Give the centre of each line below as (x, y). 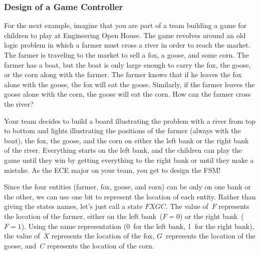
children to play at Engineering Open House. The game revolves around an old (125, 35)
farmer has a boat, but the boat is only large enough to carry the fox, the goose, (127, 64)
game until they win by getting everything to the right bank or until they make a (129, 160)
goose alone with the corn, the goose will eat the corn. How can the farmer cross (127, 94)
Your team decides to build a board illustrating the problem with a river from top (130, 120)
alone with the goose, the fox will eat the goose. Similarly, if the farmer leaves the (129, 84)
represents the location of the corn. (100, 245)
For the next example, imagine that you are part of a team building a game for (125, 25)
